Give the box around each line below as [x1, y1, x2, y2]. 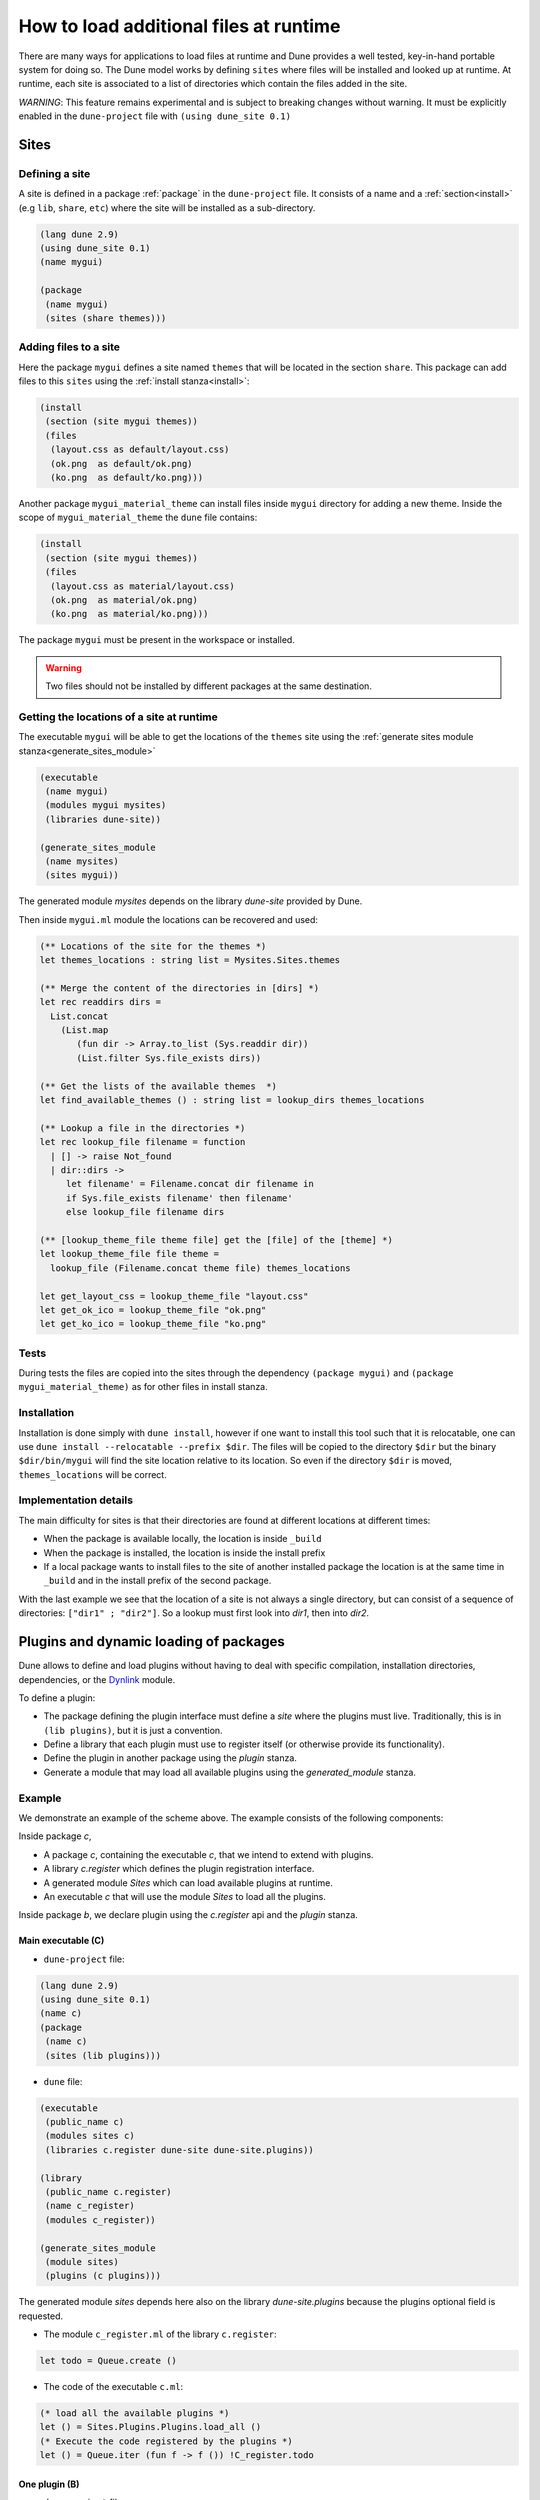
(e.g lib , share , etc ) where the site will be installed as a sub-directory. [18, 201, 316, 214]
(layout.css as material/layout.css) [50, 580, 235, 592]
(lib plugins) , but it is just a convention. [43, 1724, 224, 1736]
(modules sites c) [45, 2130, 135, 2142]
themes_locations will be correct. [18, 1468, 167, 1480]
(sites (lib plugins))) [45, 2050, 162, 2061]
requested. [18, 2310, 64, 2322]
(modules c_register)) [45, 2214, 157, 2225]
